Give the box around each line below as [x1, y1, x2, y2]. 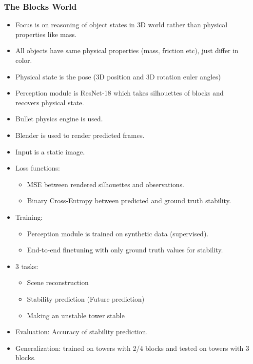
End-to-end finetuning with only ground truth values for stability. [27, 245, 223, 255]
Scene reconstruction [27, 277, 89, 287]
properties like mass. [15, 29, 77, 39]
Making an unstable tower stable [27, 310, 125, 320]
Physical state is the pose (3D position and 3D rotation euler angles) [15, 71, 221, 81]
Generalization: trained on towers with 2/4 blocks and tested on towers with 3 [15, 343, 250, 353]
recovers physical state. [15, 97, 84, 107]
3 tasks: [15, 261, 39, 271]
